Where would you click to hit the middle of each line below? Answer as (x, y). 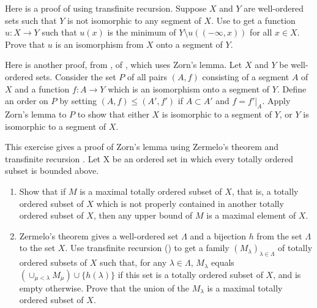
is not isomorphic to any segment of (134, 20)
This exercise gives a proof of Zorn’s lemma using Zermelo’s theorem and (142, 147)
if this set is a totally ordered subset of (190, 274)
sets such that (31, 20)
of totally (295, 248)
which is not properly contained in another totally (190, 203)
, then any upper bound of (143, 215)
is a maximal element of (251, 215)
